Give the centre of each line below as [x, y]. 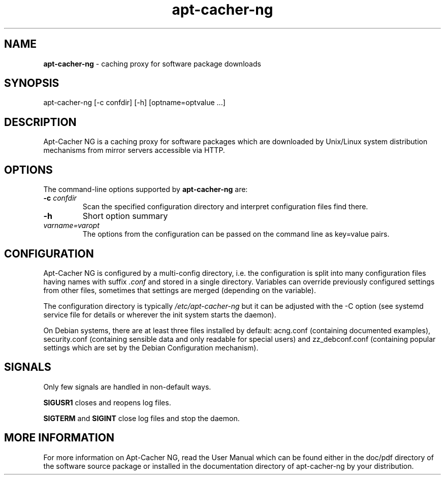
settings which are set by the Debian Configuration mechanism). [151, 347]
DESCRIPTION [40, 122]
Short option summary [125, 216]
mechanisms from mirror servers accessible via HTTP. [134, 150]
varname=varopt [71, 226]
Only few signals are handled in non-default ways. [127, 387]
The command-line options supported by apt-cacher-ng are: [146, 189]
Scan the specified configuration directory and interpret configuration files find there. [225, 207]
